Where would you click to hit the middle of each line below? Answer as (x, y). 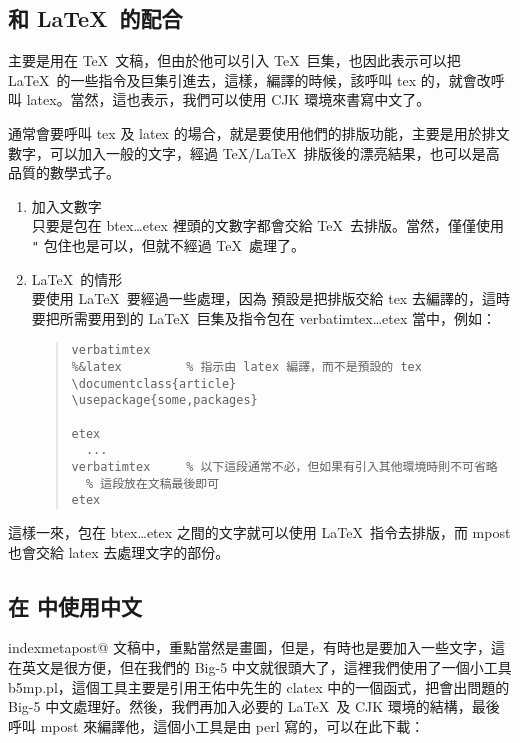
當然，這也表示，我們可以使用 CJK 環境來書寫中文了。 (250, 99)
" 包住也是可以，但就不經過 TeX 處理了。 (168, 244)
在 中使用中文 (75, 605)
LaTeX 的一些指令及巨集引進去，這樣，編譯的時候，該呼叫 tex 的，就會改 (249, 79)
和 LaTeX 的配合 (95, 18)
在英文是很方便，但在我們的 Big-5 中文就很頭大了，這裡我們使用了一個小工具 (260, 666)
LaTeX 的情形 (77, 278)
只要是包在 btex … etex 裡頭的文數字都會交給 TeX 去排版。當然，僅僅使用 (267, 225)
